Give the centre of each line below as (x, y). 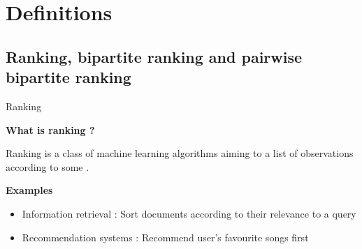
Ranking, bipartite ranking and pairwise (154, 56)
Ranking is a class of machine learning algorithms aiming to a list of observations (180, 153)
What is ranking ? (50, 129)
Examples (29, 190)
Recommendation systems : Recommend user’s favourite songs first (165, 237)
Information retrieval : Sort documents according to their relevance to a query (189, 213)
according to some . (48, 166)
